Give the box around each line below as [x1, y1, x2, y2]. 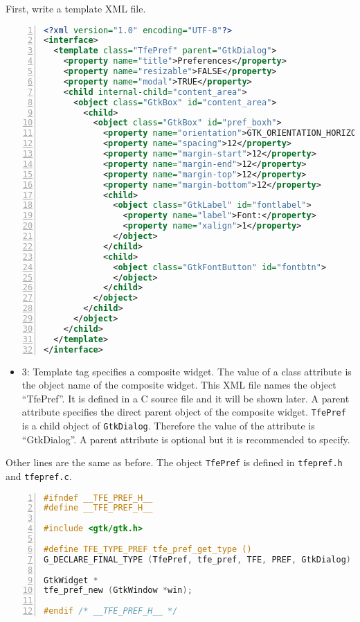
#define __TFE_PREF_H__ [44, 503, 153, 513]
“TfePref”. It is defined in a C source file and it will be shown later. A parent [21, 391, 350, 405]
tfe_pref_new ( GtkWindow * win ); [44, 585, 192, 596]
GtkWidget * [44, 575, 98, 585]
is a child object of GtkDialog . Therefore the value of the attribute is [21, 418, 315, 433]
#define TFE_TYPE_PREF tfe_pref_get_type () [44, 544, 252, 554]
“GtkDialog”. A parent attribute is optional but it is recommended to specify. [21, 432, 350, 446]
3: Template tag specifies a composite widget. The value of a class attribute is [21, 364, 352, 378]
